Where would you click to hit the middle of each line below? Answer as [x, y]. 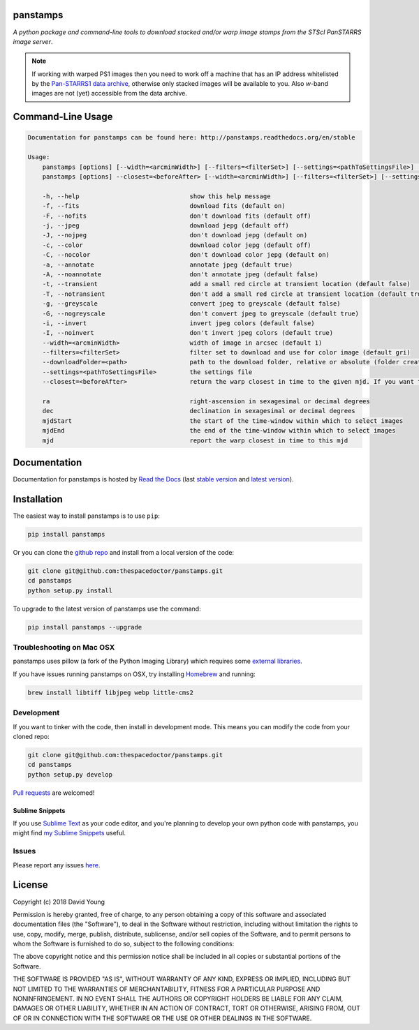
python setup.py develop [70, 774]
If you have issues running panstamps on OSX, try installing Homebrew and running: [134, 674]
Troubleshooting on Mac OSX [64, 648]
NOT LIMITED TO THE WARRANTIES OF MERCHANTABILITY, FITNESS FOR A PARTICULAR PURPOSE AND [167, 989]
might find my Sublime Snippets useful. [69, 833]
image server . [33, 41]
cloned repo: [31, 736]
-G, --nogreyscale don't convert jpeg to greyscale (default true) [201, 313]
